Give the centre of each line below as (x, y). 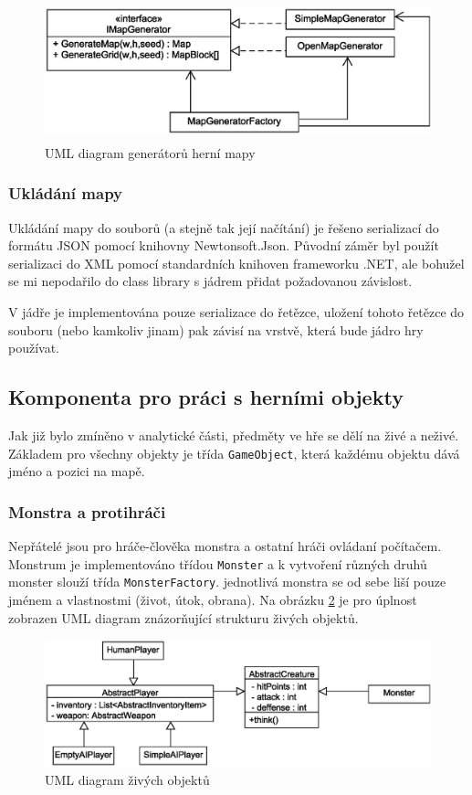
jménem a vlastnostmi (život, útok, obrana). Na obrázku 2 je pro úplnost (213, 599)
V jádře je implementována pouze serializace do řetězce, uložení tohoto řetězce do (236, 311)
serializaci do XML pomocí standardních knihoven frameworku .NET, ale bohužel (236, 263)
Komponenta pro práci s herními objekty (206, 397)
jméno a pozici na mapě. (77, 471)
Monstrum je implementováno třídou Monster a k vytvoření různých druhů (218, 563)
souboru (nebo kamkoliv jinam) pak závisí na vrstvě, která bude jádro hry (216, 329)
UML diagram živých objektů (127, 779)
